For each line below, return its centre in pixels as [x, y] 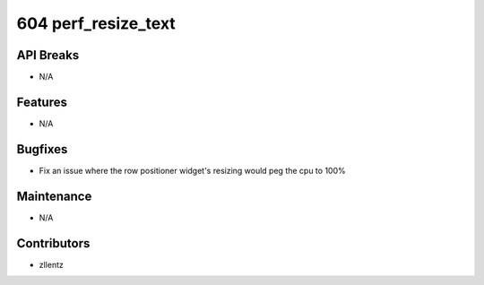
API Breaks [48, 55]
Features [42, 102]
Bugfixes [42, 149]
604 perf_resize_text [96, 23]
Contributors [53, 243]
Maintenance [54, 196]
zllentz [52, 264]
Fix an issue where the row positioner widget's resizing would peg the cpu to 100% [193, 170]
